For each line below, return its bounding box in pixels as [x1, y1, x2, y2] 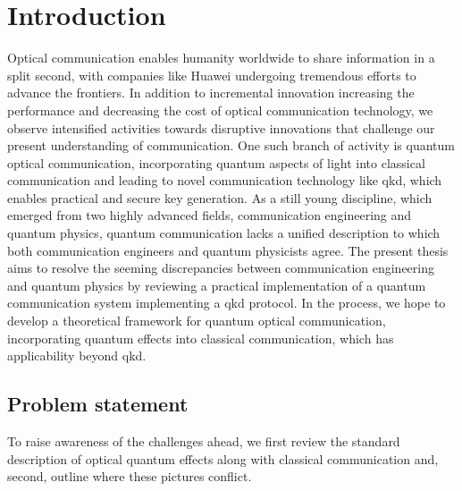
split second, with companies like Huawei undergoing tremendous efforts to [7, 65, 416, 84]
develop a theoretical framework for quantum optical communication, [7, 311, 386, 330]
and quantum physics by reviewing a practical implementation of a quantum [7, 275, 426, 294]
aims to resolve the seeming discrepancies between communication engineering [7, 258, 434, 277]
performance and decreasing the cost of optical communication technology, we [7, 100, 433, 119]
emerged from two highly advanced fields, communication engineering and [7, 206, 412, 224]
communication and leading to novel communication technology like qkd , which [7, 171, 442, 190]
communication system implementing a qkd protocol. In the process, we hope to [7, 293, 446, 312]
